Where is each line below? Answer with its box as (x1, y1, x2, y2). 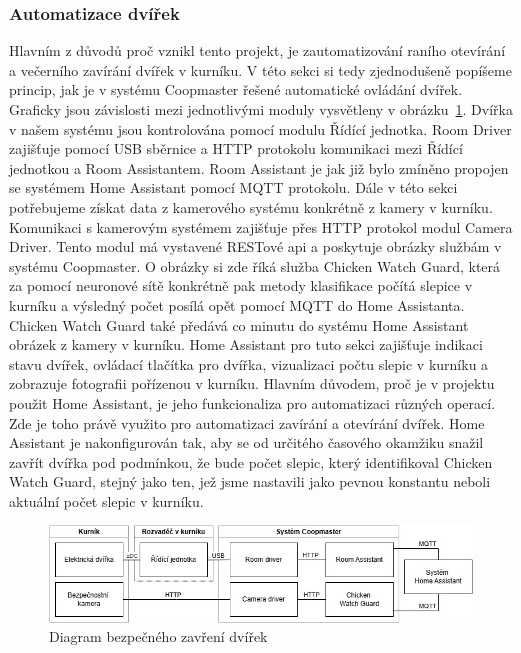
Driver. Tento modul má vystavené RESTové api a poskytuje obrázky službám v (9, 236, 502, 257)
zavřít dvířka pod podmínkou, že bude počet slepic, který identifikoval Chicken (9, 451, 493, 472)
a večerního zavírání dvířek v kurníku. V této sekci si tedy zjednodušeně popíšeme (9, 59, 512, 80)
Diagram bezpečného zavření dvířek (49, 626, 268, 647)
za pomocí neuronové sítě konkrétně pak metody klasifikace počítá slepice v (9, 275, 473, 296)
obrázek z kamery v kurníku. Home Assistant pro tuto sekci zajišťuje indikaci (9, 334, 483, 355)
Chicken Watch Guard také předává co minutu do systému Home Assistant (9, 314, 469, 335)
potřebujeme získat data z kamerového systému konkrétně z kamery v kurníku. (9, 196, 493, 217)
